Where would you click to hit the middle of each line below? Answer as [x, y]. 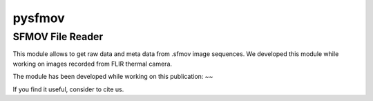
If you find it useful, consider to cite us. [68, 89]
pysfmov [39, 18]
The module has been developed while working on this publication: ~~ [113, 77]
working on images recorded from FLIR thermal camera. [93, 64]
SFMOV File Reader [58, 37]
